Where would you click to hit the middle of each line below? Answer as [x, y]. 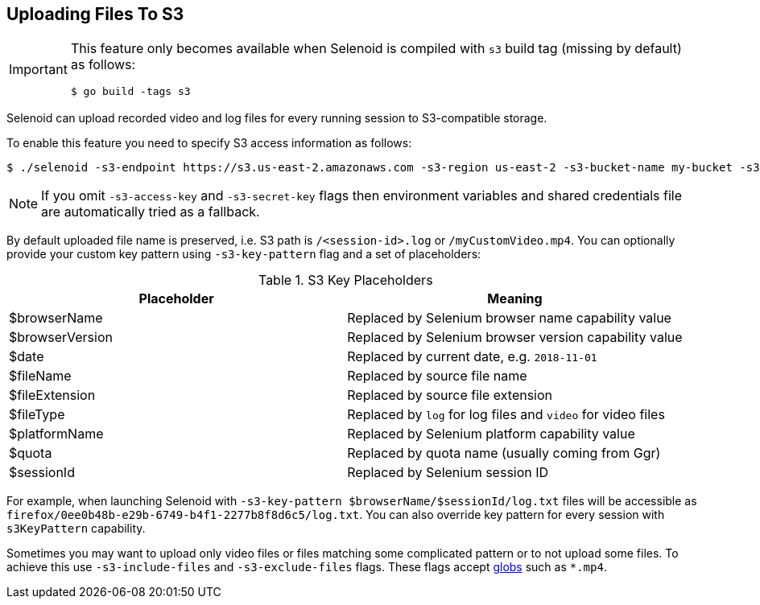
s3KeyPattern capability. [76, 529]
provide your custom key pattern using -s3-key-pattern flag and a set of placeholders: [244, 254]
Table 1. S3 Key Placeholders [345, 280]
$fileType [37, 415]
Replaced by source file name [437, 376]
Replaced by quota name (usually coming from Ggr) [504, 453]
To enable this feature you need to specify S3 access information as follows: [209, 143]
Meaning [515, 299]
